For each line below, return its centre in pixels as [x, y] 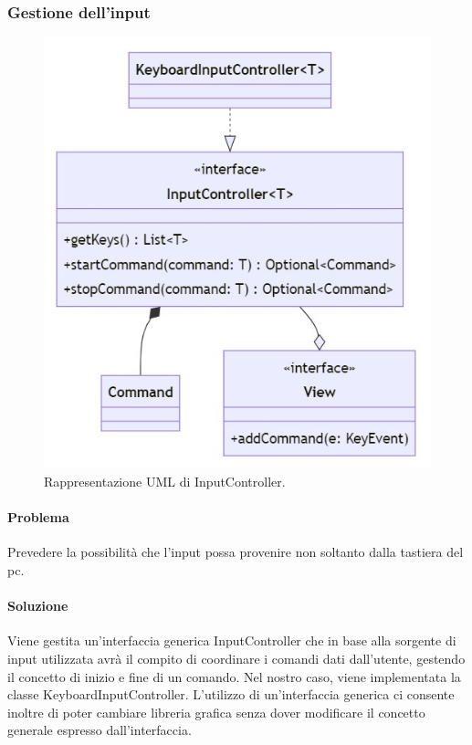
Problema [38, 517]
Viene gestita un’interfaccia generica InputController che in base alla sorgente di [232, 640]
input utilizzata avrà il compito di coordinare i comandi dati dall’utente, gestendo [236, 658]
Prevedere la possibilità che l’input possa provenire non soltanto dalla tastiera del [236, 552]
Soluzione [38, 606]
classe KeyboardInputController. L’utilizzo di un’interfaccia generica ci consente [231, 694]
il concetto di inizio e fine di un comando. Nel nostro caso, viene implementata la [234, 676]
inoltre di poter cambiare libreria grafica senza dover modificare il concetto [216, 712]
